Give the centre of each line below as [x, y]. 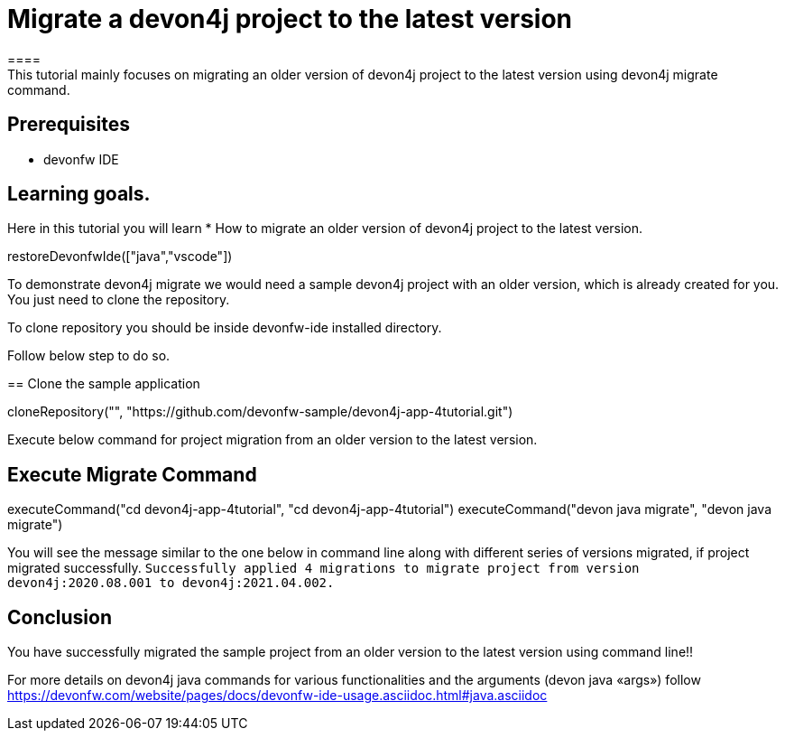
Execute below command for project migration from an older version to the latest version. [272, 440]
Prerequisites [69, 125]
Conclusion [60, 617]
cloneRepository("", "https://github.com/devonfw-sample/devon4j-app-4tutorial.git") [260, 412]
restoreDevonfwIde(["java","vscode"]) [120, 257]
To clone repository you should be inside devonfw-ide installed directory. [225, 328]
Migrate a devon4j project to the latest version [290, 19]
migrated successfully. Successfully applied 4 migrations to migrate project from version [323, 568]
